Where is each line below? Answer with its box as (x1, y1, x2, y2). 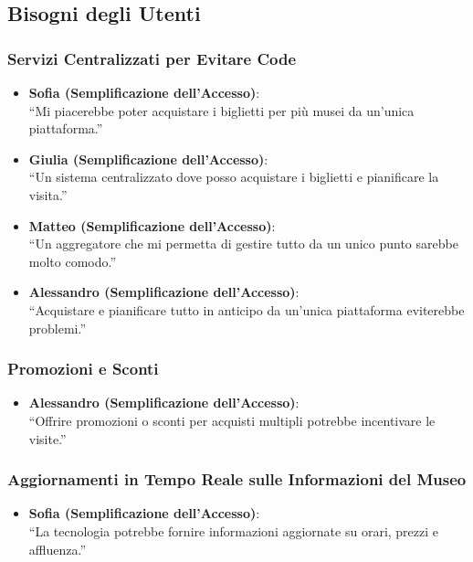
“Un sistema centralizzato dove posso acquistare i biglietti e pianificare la (28, 167, 439, 186)
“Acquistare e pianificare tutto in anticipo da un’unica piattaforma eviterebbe (28, 300, 465, 319)
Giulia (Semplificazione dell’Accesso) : (28, 149, 268, 168)
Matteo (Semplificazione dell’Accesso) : (28, 216, 276, 235)
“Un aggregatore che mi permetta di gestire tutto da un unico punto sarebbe (28, 234, 458, 253)
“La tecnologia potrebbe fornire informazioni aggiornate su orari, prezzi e (28, 521, 439, 540)
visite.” (28, 429, 67, 448)
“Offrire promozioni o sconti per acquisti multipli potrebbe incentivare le (28, 410, 436, 429)
